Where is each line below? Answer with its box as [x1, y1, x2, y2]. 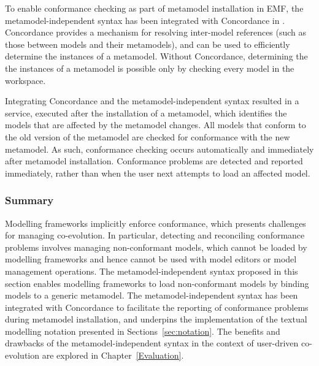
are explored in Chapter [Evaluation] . [42, 349, 184, 362]
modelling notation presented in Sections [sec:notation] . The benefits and [5, 324, 280, 337]
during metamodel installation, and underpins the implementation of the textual [5, 313, 307, 326]
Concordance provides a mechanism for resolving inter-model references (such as [5, 26, 307, 39]
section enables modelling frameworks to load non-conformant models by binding [5, 276, 309, 289]
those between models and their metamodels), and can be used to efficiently [5, 37, 290, 50]
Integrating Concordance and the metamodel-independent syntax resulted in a [5, 94, 299, 107]
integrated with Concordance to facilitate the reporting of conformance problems [5, 300, 309, 313]
